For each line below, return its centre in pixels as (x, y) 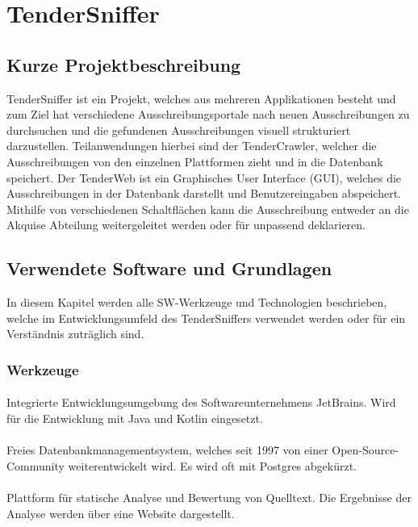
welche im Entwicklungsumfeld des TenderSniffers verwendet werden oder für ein (206, 318)
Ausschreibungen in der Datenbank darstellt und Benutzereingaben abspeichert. (204, 193)
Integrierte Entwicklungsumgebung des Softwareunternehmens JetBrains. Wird (201, 402)
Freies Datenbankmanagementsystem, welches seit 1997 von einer (167, 450)
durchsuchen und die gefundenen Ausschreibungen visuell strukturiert (179, 130)
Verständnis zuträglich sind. (75, 334)
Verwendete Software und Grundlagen (169, 268)
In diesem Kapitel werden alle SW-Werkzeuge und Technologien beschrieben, (197, 302)
